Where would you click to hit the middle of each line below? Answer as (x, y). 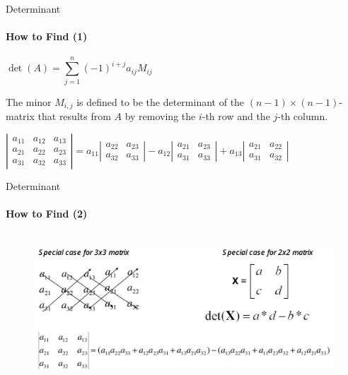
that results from (74, 115)
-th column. (303, 115)
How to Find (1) (47, 36)
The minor (29, 101)
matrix (20, 115)
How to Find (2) (47, 213)
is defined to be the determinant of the (161, 101)
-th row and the (236, 115)
